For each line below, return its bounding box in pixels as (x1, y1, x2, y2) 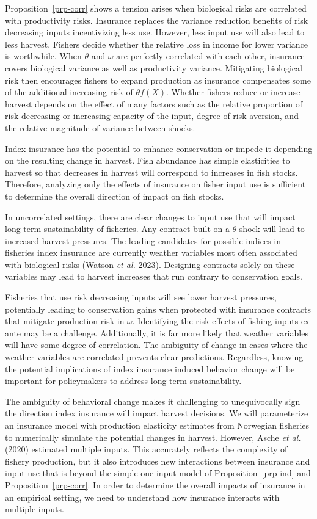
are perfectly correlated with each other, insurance (116, 49, 305, 62)
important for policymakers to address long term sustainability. (5, 374, 242, 387)
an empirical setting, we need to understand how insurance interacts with (5, 490, 280, 503)
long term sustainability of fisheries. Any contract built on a (5, 222, 230, 235)
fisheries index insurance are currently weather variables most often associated (5, 246, 297, 259)
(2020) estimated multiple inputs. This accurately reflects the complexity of (5, 443, 288, 455)
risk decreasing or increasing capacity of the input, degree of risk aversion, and (5, 109, 299, 122)
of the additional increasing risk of (5, 85, 133, 98)
